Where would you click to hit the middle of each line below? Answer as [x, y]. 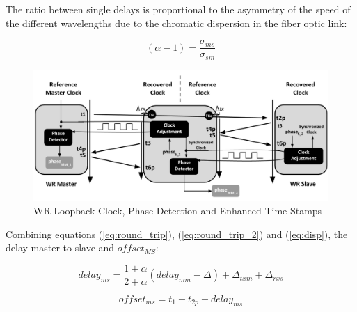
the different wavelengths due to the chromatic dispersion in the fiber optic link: [176, 23]
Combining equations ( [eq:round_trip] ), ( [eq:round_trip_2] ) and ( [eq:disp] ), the [177, 234]
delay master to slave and [60, 248]
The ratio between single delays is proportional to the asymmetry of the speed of [178, 9]
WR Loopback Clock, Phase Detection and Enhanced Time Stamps [178, 211]
